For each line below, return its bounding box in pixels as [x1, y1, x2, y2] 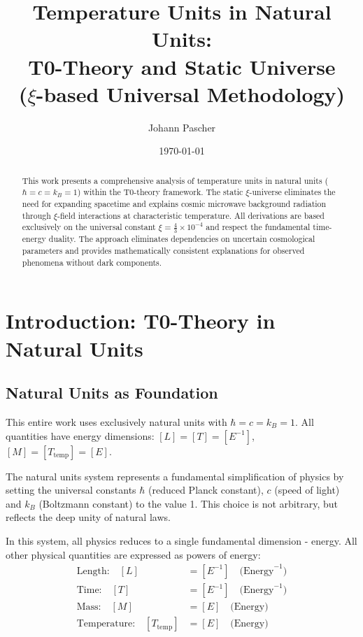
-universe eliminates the [249, 186, 336, 198]
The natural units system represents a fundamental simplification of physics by [6, 468, 344, 483]
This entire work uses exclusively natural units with [6, 414, 227, 429]
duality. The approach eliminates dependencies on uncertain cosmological [48, 233, 315, 245]
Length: [76, 566, 110, 576]
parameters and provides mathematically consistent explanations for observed [22, 245, 305, 257]
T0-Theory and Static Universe [28, 52, 336, 80]
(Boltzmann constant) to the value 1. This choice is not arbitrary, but [38, 496, 338, 510]
